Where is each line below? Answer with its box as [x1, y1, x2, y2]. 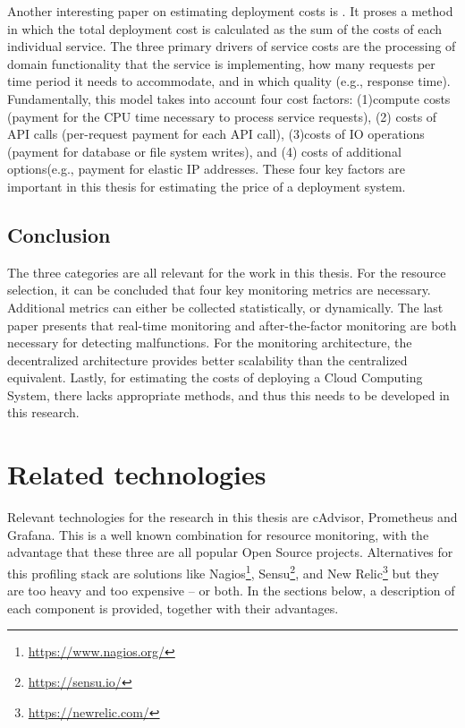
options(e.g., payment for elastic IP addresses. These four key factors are [7, 159, 406, 178]
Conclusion [7, 220, 111, 248]
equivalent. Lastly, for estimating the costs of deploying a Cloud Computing [7, 368, 423, 387]
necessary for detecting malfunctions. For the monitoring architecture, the [7, 333, 412, 352]
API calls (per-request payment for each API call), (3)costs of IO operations [7, 124, 425, 143]
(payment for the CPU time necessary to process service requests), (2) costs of [7, 107, 437, 125]
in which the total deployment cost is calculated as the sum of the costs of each [7, 19, 443, 38]
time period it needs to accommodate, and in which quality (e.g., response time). [7, 72, 451, 90]
